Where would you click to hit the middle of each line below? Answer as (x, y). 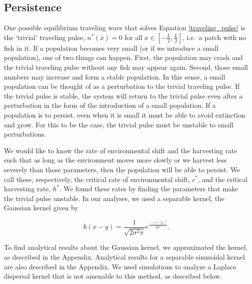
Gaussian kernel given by (41, 208)
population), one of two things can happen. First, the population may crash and (123, 57)
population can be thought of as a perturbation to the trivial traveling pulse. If (122, 86)
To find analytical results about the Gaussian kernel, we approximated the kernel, (126, 247)
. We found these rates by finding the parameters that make (149, 189)
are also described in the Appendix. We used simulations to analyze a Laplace (120, 266)
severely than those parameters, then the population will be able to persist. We (122, 169)
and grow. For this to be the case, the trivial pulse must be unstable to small (119, 124)
